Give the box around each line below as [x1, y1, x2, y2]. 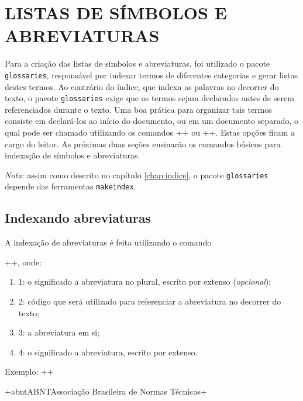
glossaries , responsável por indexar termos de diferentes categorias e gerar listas [5, 68, 298, 81]
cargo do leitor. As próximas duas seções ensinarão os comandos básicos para [5, 137, 281, 150]
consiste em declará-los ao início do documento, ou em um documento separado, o [5, 115, 298, 127]
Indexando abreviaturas [5, 209, 151, 227]
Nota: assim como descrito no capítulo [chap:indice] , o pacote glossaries [5, 168, 268, 181]
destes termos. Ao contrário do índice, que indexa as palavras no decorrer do [5, 80, 279, 92]
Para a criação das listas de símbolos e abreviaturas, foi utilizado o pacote [5, 57, 270, 70]
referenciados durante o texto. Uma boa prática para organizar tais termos [5, 103, 272, 115]
